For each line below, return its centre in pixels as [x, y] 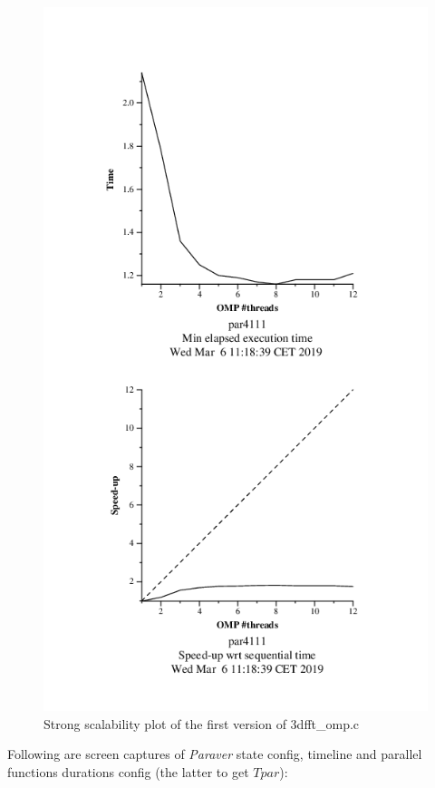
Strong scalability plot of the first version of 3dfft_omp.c [202, 723]
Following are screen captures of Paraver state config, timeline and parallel [215, 754]
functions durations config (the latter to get [128, 771]
